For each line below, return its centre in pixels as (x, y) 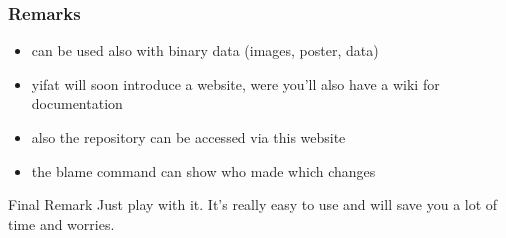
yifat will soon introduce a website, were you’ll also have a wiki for (235, 83)
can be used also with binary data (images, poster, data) (205, 50)
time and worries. (61, 223)
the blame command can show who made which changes (203, 170)
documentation (77, 103)
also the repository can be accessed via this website (188, 137)
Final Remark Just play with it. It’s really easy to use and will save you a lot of (253, 204)
